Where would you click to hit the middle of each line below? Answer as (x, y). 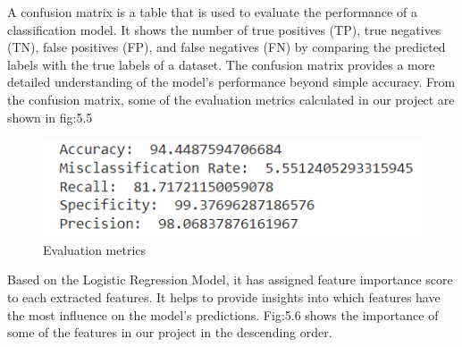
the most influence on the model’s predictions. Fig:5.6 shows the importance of (223, 314)
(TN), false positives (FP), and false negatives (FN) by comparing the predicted (227, 47)
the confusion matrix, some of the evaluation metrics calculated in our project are (231, 99)
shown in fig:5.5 (50, 117)
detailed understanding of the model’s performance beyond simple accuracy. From (231, 82)
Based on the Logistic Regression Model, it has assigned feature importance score (230, 279)
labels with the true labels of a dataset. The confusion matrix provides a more (221, 64)
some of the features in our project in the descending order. (170, 332)
